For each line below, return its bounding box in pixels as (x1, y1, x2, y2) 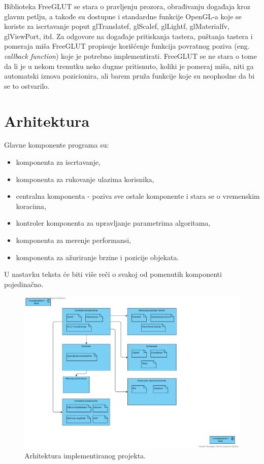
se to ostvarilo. (4, 80, 50, 91)
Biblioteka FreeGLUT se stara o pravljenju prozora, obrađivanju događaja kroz (4, 1, 250, 11)
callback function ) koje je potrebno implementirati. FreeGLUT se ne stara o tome (4, 50, 257, 61)
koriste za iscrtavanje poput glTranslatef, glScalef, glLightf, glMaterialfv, (4, 21, 229, 31)
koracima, (16, 200, 46, 211)
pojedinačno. (4, 278, 44, 289)
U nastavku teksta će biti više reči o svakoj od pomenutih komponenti (4, 269, 222, 279)
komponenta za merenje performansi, (16, 235, 131, 245)
